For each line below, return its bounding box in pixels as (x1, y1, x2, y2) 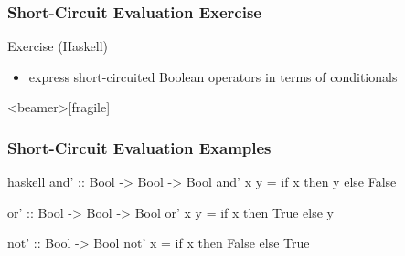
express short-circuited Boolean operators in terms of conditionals (28, 67, 398, 86)
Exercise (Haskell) (7, 36, 109, 56)
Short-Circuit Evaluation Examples (7, 136, 272, 159)
